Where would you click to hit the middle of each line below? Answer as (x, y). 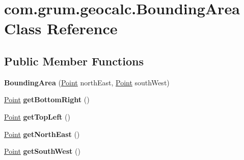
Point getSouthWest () (42, 151)
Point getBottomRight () (47, 99)
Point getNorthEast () (42, 134)
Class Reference (61, 28)
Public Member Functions (74, 61)
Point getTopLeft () (37, 116)
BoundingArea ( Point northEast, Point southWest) (87, 82)
